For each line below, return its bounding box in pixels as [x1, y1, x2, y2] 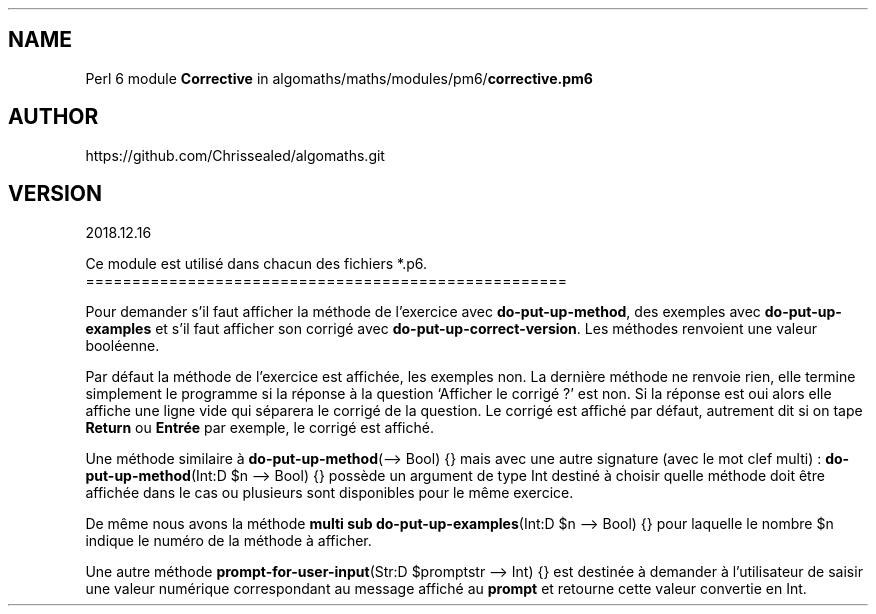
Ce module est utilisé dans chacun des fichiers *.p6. [85, 254, 427, 272]
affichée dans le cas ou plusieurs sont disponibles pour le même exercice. [85, 483, 574, 501]
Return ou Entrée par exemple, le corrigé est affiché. [85, 418, 434, 436]
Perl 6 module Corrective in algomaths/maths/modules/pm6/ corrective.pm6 [85, 69, 593, 87]
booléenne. [85, 336, 160, 354]
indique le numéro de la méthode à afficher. [85, 531, 372, 549]
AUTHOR [8, 104, 99, 130]
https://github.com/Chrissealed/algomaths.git [85, 146, 385, 164]
